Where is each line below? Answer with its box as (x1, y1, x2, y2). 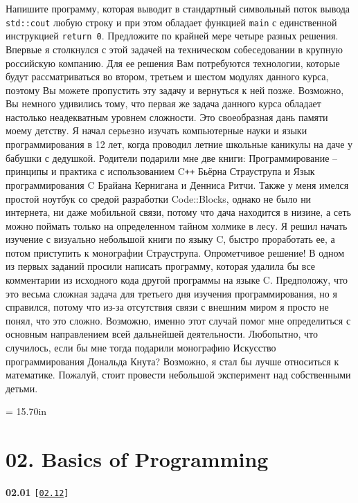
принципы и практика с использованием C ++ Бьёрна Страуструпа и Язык (6, 164, 315, 179)
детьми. (6, 381, 38, 395)
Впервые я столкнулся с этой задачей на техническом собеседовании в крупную (6, 42, 343, 56)
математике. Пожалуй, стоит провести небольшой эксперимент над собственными (6, 367, 351, 382)
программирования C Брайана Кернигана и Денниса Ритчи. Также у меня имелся (6, 177, 349, 192)
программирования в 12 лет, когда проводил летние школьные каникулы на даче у (6, 137, 353, 152)
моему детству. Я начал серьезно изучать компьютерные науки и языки (6, 123, 307, 138)
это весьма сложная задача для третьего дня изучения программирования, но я (6, 286, 337, 300)
